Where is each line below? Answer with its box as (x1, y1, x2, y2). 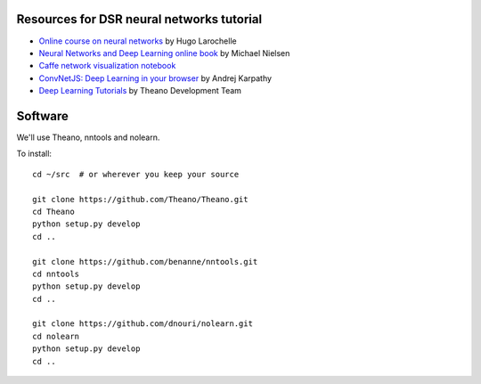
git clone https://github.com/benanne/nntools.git (32, 257, 258, 266)
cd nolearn (32, 331, 80, 341)
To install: (16, 148, 53, 159)
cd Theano (32, 206, 75, 217)
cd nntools (32, 268, 80, 279)
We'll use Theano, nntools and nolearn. (16, 132, 160, 143)
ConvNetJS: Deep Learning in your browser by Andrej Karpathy (38, 72, 272, 84)
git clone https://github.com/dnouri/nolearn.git (32, 319, 254, 329)
